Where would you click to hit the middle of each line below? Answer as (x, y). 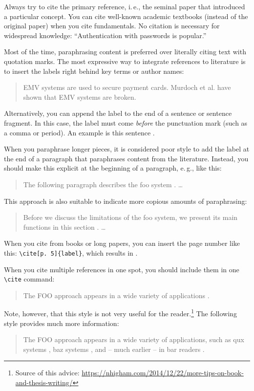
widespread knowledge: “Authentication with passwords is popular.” (105, 35)
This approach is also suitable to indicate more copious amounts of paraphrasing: (126, 201)
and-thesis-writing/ (44, 382)
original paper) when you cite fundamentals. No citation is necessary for (112, 26)
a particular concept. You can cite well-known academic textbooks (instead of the (126, 16)
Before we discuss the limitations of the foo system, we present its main (130, 217)
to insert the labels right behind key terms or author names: (94, 71)
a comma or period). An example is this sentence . (79, 132)
